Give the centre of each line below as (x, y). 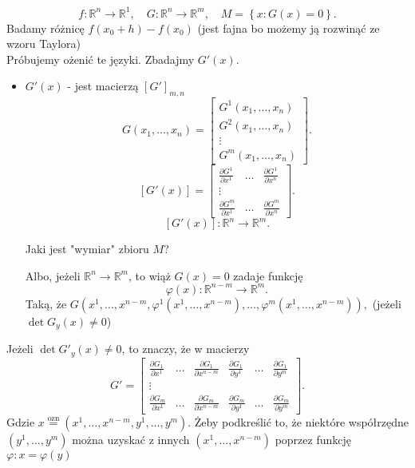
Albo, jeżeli (53, 275)
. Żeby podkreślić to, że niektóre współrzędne (298, 421)
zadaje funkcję (268, 275)
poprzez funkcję (313, 439)
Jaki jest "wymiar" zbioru (87, 249)
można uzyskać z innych (131, 439)
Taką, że (46, 303)
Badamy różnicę (45, 28)
